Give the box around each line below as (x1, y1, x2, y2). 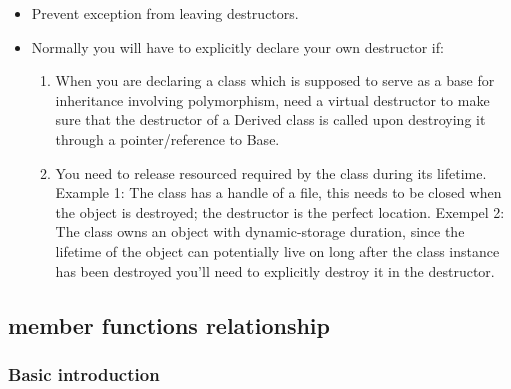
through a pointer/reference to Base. (55, 128, 280, 149)
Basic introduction (8, 361, 160, 386)
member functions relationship (8, 309, 330, 340)
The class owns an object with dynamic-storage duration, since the (55, 221, 465, 242)
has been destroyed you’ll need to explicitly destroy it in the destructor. (55, 260, 495, 281)
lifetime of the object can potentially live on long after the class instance (55, 240, 500, 261)
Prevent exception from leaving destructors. (31, 3, 299, 23)
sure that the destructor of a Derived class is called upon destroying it (55, 109, 486, 130)
